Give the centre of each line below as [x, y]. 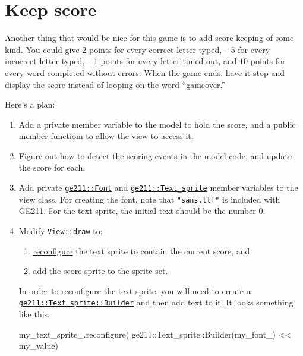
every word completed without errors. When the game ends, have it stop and [145, 72]
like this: [34, 314]
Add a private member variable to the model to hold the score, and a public [157, 124]
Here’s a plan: [30, 104]
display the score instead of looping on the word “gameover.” [115, 84]
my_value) [38, 346]
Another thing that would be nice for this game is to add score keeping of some [149, 38]
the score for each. [52, 167]
